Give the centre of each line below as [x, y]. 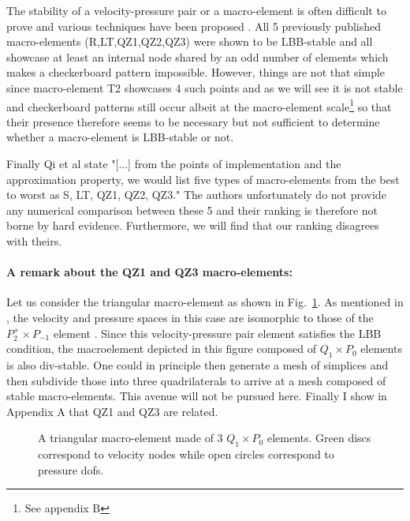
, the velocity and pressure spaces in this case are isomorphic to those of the [190, 317]
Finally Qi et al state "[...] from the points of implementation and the [174, 163]
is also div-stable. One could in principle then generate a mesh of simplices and [198, 364]
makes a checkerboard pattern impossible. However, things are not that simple [196, 72]
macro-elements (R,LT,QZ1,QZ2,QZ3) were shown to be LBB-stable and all [190, 41]
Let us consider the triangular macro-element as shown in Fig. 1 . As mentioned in [205, 302]
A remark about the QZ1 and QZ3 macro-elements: [149, 272]
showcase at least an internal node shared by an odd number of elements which [198, 56]
